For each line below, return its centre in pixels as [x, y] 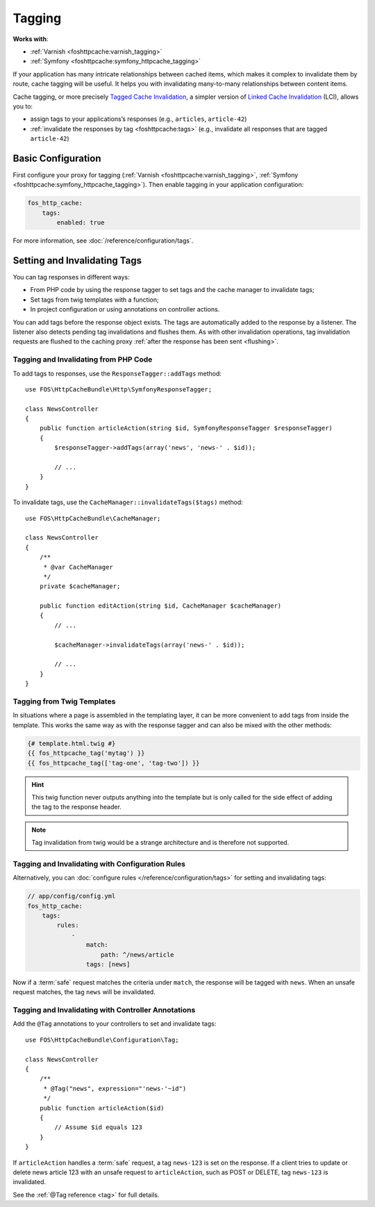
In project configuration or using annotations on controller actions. [125, 309]
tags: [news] [108, 964]
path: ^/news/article [137, 955]
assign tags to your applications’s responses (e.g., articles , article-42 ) [139, 119]
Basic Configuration [57, 158]
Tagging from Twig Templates [64, 701]
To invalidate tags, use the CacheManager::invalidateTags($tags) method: [128, 502]
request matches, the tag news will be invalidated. [84, 992]
